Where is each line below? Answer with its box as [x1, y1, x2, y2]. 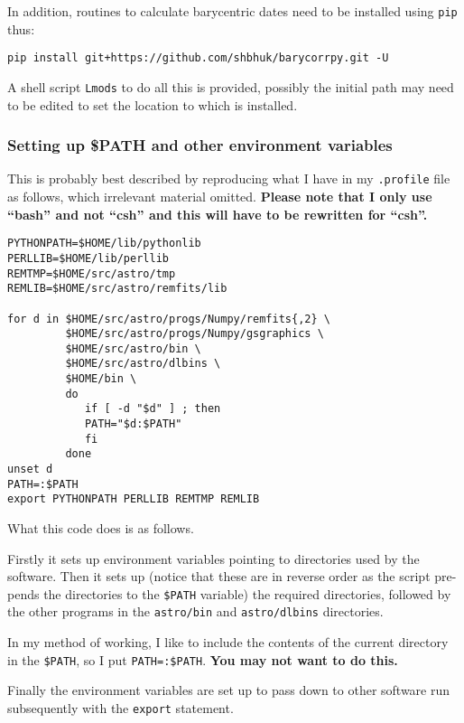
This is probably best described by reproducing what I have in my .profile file [7, 169, 450, 188]
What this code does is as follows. [7, 519, 194, 538]
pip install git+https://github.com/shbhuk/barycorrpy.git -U [7, 52, 389, 65]
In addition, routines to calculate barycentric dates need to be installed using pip [7, 2, 458, 20]
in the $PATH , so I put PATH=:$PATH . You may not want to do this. [7, 650, 398, 669]
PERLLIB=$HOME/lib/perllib [7, 251, 169, 265]
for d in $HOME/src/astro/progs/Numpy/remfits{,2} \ [7, 312, 330, 325]
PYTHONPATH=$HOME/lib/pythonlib [7, 237, 201, 250]
